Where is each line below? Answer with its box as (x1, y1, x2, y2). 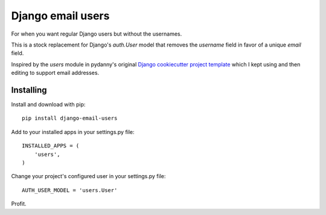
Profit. (11, 200, 27, 208)
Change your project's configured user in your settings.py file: (11, 173, 166, 180)
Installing (11, 85, 48, 95)
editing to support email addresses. (11, 69, 100, 77)
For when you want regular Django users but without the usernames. (11, 30, 182, 37)
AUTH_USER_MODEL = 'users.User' (22, 187, 118, 193)
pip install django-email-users (22, 115, 118, 122)
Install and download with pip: (11, 101, 86, 108)
